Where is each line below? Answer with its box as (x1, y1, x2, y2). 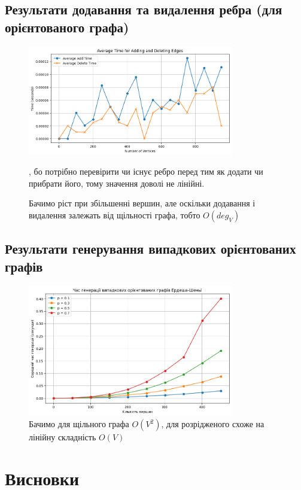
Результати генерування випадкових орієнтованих (5, 239, 296, 258)
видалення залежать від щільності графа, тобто (29, 208, 200, 221)
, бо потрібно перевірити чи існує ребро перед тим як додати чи (29, 165, 263, 178)
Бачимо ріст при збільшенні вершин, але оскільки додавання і (29, 197, 256, 209)
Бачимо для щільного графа (29, 418, 129, 430)
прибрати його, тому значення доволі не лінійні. (29, 176, 205, 189)
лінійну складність (29, 431, 96, 443)
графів (5, 257, 43, 275)
